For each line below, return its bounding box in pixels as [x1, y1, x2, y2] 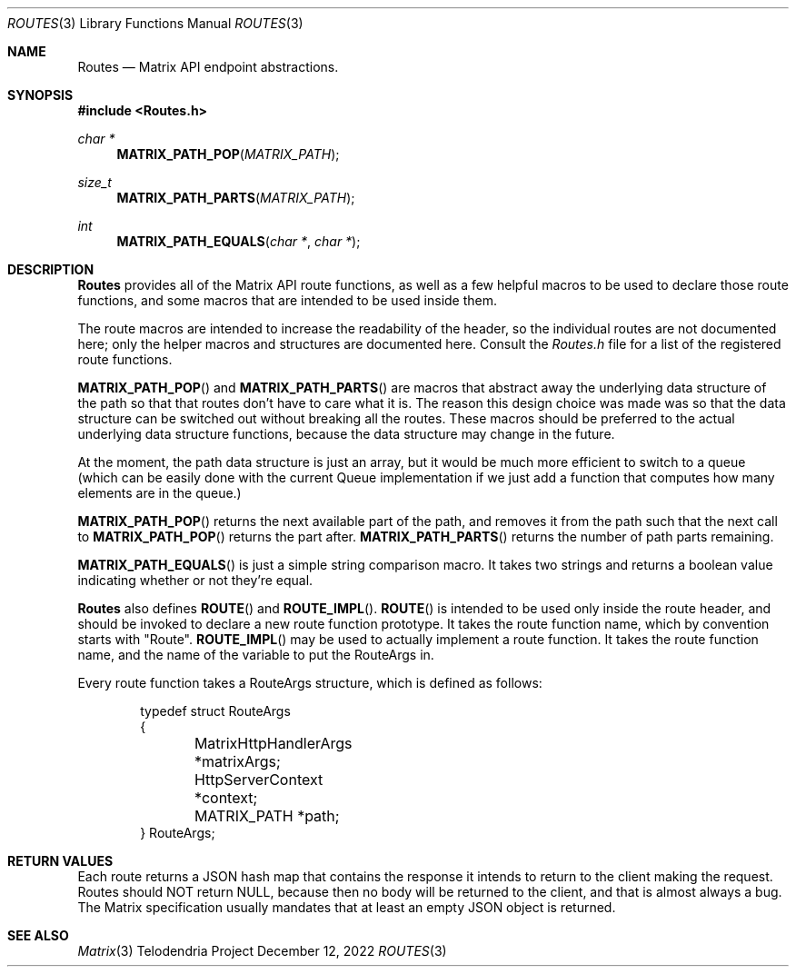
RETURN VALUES [7, 853, 114, 869]
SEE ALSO [7, 928, 69, 943]
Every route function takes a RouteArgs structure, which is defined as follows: [77, 675, 542, 691]
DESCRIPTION [7, 262, 95, 277]
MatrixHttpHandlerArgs [194, 734, 353, 752]
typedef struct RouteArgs [140, 703, 291, 719]
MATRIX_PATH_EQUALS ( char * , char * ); [116, 234, 361, 249]
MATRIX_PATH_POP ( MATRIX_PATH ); [116, 146, 340, 162]
